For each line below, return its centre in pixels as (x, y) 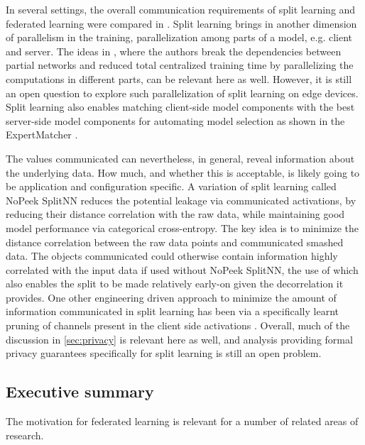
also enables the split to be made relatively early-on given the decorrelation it (175, 284)
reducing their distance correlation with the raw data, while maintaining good (175, 214)
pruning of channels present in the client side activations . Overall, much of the (178, 325)
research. (25, 435)
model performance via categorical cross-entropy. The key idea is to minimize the (182, 227)
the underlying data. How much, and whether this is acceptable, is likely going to (183, 172)
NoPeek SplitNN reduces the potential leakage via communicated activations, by (181, 200)
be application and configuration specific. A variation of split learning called (171, 186)
